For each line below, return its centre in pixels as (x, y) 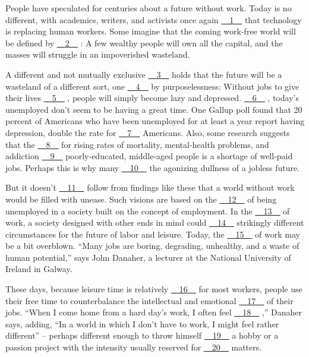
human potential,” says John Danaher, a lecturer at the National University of (148, 257)
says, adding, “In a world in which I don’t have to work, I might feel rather (142, 323)
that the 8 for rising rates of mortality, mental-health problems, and (137, 144)
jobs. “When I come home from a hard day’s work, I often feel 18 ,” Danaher (154, 312)
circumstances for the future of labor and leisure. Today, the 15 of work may (153, 234)
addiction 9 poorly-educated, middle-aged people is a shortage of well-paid (149, 156)
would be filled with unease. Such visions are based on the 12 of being (141, 199)
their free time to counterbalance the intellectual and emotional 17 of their (149, 300)
